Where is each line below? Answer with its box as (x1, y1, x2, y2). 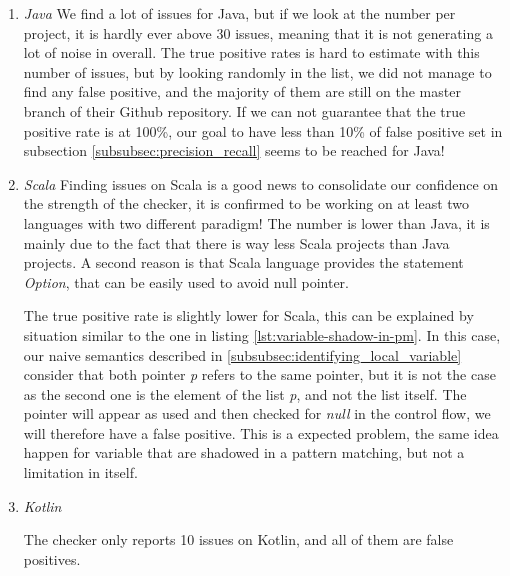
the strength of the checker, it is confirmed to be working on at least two (23, 193, 470, 214)
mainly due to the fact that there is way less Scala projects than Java (23, 232, 450, 253)
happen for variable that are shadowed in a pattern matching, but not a (23, 442, 465, 463)
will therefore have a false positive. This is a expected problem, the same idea (23, 422, 499, 443)
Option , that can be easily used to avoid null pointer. (23, 271, 349, 292)
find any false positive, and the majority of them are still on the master (23, 81, 461, 102)
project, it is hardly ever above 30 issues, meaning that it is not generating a (23, 22, 493, 43)
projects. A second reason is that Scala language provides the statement (23, 252, 464, 273)
